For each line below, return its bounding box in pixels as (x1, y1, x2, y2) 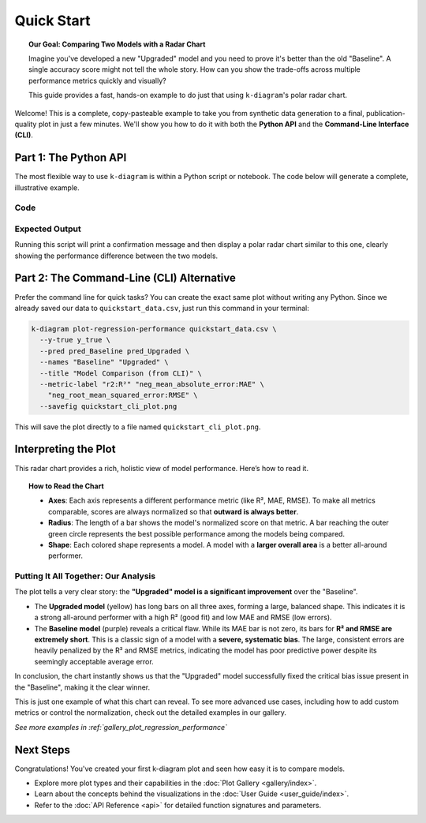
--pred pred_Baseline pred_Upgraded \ (39, 346, 189, 355)
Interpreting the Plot (14, 443, 116, 456)
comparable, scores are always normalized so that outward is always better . (48, 507, 299, 516)
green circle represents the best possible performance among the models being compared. (48, 529, 346, 538)
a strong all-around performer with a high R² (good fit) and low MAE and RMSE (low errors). (34, 612, 332, 623)
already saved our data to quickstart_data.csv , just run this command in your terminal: (14, 303, 309, 312)
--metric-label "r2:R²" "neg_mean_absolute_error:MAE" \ (39, 380, 264, 388)
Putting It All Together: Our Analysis (14, 570, 156, 582)
